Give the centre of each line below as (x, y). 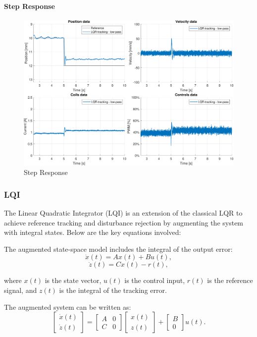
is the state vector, (73, 280)
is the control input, (155, 280)
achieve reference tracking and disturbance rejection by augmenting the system (124, 222)
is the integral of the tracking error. (113, 290)
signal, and (21, 290)
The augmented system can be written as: (68, 307)
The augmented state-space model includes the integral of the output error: (118, 249)
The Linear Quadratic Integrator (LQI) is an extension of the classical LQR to (123, 212)
